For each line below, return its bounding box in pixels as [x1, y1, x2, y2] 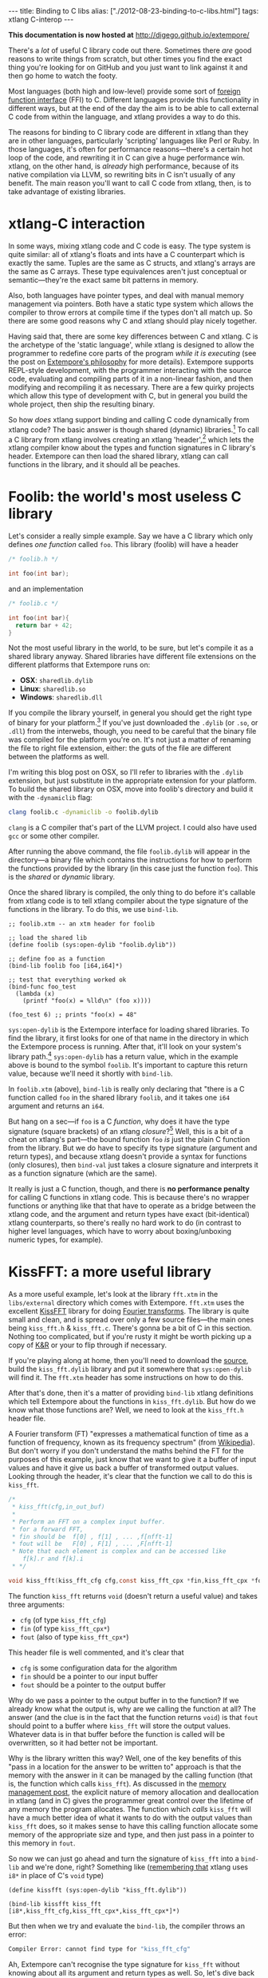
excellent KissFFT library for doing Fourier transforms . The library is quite [8, 1306, 250, 1316]
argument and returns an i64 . [8, 1100, 105, 1111]
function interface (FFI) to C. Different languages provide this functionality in [8, 95, 259, 105]
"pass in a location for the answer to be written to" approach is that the [8, 1762, 242, 1771]
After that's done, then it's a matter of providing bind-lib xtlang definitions [8, 1388, 254, 1398]
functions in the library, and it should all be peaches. [8, 460, 181, 470]
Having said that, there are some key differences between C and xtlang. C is [8, 331, 258, 341]
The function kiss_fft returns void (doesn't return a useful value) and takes [8, 1591, 258, 1600]
